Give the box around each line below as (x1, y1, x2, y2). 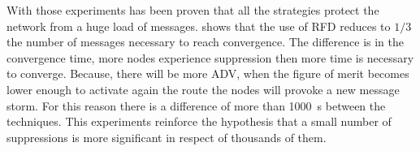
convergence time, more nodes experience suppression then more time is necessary (6, 49, 414, 66)
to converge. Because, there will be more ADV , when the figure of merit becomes (6, 65, 409, 82)
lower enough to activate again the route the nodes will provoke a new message (6, 80, 400, 97)
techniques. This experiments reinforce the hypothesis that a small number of (6, 113, 392, 130)
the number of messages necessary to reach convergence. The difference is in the (6, 33, 404, 50)
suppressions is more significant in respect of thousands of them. (6, 128, 327, 145)
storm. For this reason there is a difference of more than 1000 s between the (6, 97, 386, 114)
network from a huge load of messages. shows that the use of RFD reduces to (6, 17, 391, 34)
